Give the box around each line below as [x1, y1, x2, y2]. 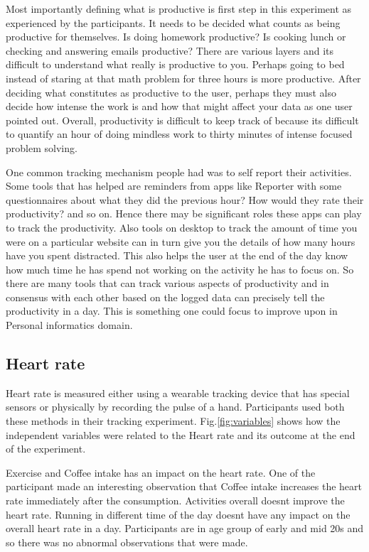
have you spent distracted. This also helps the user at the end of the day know [6, 248, 348, 263]
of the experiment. [6, 441, 86, 456]
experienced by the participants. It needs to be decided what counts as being [6, 15, 341, 30]
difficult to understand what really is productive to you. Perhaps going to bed [6, 57, 345, 72]
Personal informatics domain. [6, 318, 133, 332]
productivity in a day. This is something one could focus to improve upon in [6, 303, 338, 318]
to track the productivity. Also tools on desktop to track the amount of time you [6, 220, 358, 234]
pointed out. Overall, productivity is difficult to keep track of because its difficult [6, 112, 359, 127]
